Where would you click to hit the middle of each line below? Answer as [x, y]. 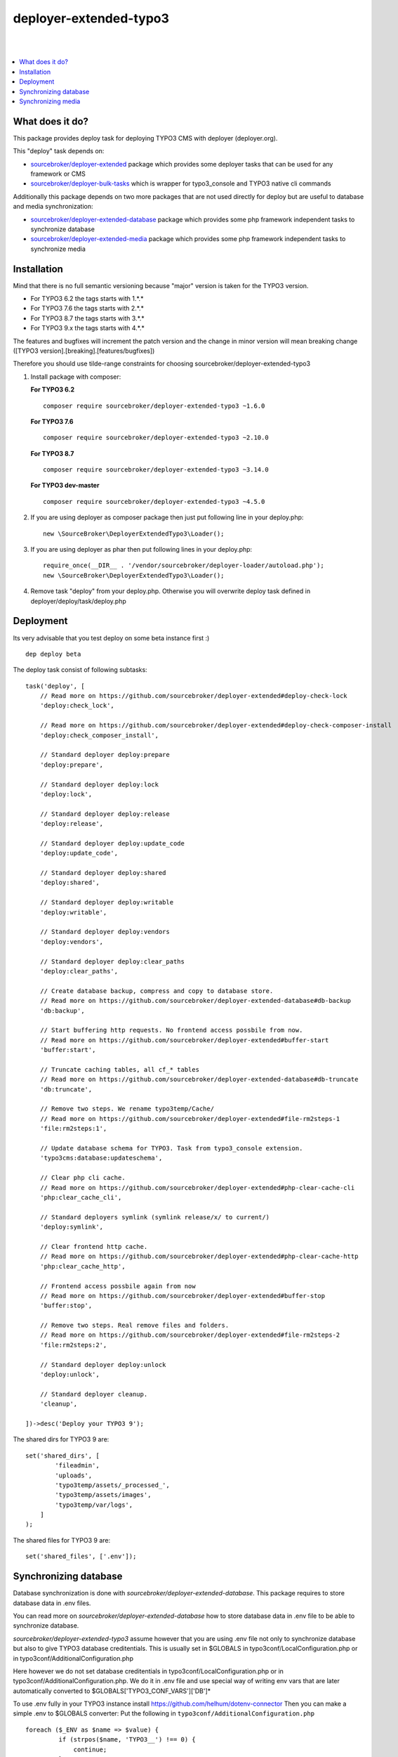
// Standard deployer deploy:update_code [112, 843]
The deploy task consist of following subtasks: [80, 670]
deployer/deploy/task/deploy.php [78, 601]
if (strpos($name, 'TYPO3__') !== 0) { [127, 1740]
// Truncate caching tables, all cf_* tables [120, 1069]
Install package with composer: [76, 377]
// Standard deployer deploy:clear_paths [112, 961]
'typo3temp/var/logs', [94, 1505]
